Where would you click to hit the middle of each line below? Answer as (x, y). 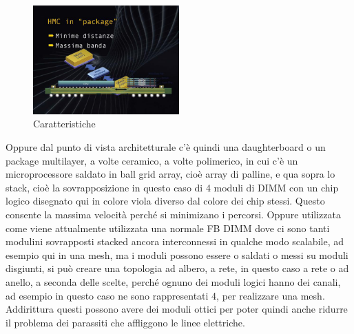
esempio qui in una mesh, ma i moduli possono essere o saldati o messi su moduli (177, 254)
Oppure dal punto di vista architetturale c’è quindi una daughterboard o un (166, 147)
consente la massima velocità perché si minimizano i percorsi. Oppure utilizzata (174, 215)
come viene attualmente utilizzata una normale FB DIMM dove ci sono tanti (168, 228)
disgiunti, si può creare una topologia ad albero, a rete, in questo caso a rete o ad (177, 268)
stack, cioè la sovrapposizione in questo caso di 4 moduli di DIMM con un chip (172, 187)
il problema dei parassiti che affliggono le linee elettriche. (125, 322)
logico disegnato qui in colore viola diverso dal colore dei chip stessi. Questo (165, 201)
